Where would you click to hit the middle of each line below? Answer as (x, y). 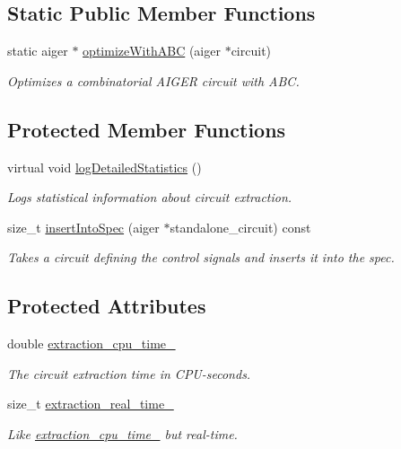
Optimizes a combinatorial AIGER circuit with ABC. (153, 80)
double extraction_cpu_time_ (92, 343)
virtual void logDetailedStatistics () (105, 167)
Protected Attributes (107, 306)
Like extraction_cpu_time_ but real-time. (122, 433)
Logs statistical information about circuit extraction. (150, 197)
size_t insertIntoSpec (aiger (83, 227)
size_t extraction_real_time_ (91, 404)
